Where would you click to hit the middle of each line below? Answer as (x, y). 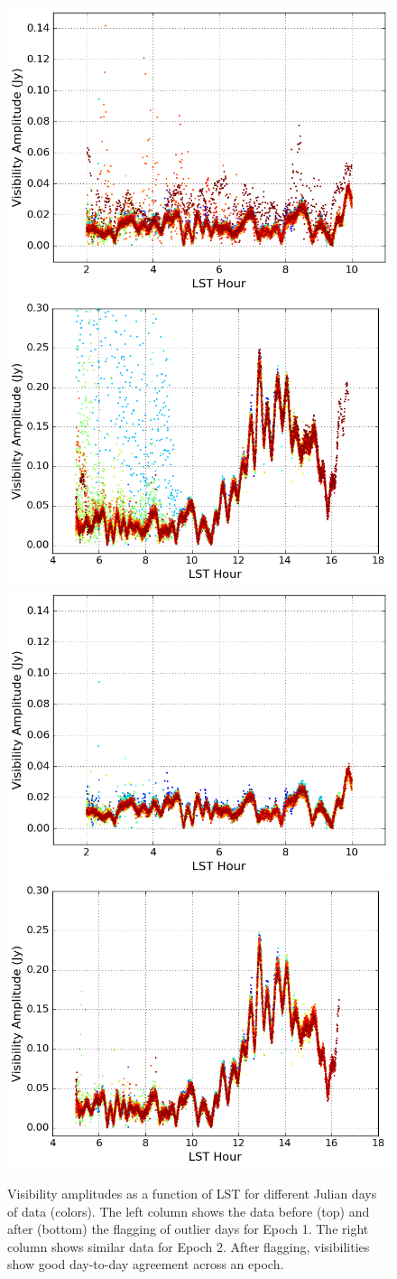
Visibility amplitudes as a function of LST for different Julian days (192, 1194)
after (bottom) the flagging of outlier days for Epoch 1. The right (188, 1229)
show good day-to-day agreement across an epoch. (146, 1264)
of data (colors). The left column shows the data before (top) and (189, 1211)
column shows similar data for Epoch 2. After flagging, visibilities (189, 1246)
